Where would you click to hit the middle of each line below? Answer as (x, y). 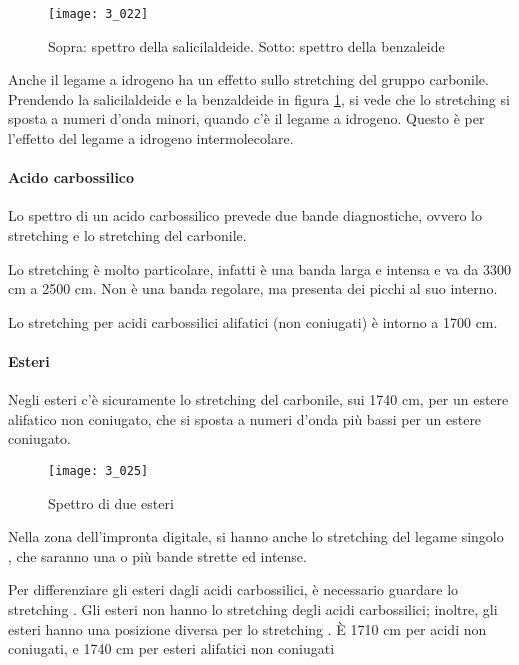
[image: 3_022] (98, 14)
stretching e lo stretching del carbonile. (127, 235)
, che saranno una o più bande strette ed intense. (157, 555)
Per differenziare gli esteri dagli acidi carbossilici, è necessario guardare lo (233, 589)
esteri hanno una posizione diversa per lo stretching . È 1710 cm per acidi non (247, 628)
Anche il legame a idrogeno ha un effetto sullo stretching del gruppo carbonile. (248, 79)
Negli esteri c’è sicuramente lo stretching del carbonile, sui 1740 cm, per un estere (258, 399)
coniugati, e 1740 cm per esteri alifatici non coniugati (171, 648)
